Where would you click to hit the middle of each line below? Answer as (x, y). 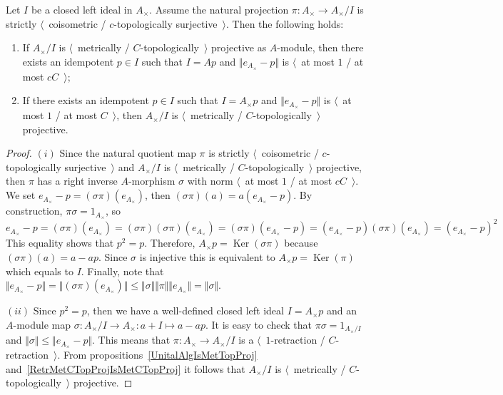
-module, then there (320, 47)
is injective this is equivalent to (207, 257)
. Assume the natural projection (219, 9)
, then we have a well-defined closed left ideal (185, 311)
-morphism (152, 181)
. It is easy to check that (259, 324)
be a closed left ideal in (82, 9)
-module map (42, 324)
